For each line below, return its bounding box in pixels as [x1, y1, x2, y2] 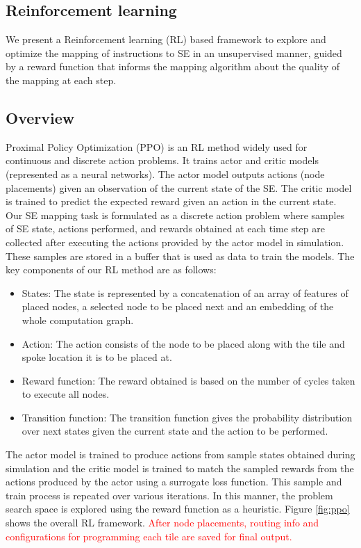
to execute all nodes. [22, 387, 110, 401]
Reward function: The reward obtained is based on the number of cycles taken [22, 373, 355, 387]
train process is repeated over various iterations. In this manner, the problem [6, 487, 333, 502]
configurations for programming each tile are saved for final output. [6, 529, 292, 543]
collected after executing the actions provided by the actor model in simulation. [6, 234, 344, 249]
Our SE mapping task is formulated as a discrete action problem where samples [6, 207, 345, 222]
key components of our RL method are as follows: [6, 262, 217, 277]
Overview [6, 106, 75, 128]
